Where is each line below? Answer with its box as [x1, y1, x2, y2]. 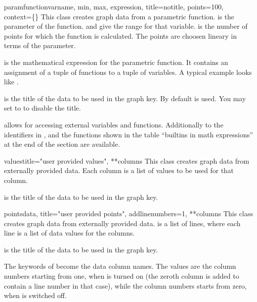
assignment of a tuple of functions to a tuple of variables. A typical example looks [4, 66, 252, 77]
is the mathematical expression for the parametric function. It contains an [4, 57, 228, 67]
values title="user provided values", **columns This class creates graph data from [4, 155, 250, 166]
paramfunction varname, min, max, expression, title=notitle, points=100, [4, 1, 224, 11]
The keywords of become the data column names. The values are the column [4, 261, 236, 271]
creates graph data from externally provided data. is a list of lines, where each [4, 218, 241, 228]
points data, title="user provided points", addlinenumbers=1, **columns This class [4, 208, 253, 219]
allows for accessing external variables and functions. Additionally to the [4, 119, 223, 129]
